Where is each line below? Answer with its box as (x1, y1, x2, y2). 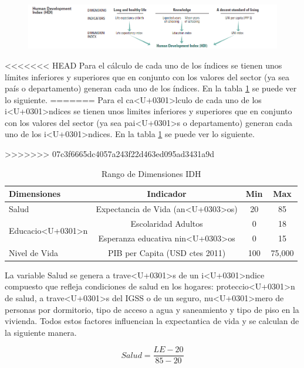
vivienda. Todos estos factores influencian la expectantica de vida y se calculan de (5, 315, 299, 327)
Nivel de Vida (9, 246, 58, 258)
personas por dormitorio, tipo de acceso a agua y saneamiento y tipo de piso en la (5, 303, 299, 315)
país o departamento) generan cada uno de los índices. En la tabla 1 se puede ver (5, 82, 297, 94)
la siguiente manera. (5, 326, 77, 338)
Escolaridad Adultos (130, 217, 203, 229)
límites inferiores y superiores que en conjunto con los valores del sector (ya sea (5, 70, 289, 83)
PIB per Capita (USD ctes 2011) (108, 246, 226, 258)
